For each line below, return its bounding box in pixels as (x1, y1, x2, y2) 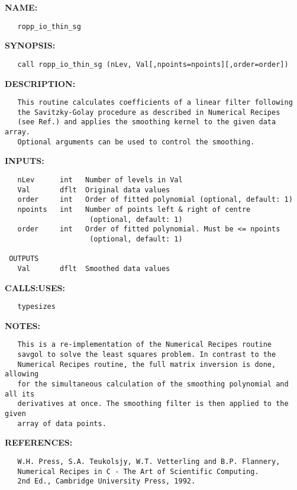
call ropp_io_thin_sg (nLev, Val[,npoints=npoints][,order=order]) (17, 60, 289, 69)
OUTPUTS (9, 254, 39, 263)
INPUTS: (5, 154, 44, 167)
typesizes (17, 302, 56, 311)
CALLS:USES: (5, 281, 65, 294)
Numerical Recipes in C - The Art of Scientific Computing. (17, 467, 259, 476)
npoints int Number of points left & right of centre (17, 205, 251, 214)
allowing (5, 370, 39, 379)
